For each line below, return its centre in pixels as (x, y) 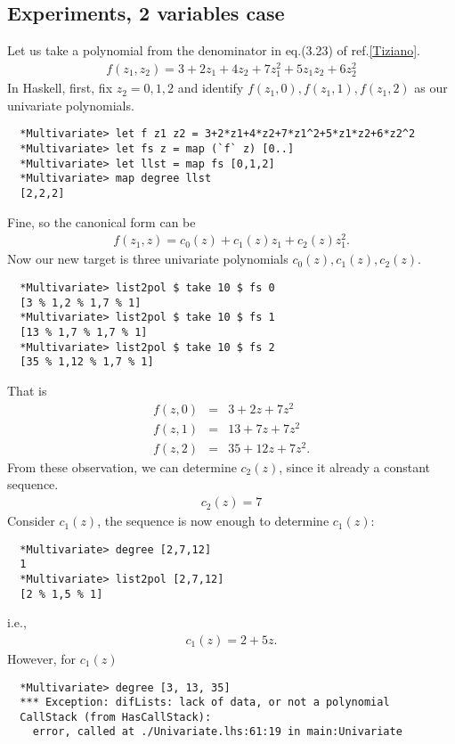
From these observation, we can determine (122, 466)
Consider (31, 521)
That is (27, 390)
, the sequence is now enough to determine (213, 521)
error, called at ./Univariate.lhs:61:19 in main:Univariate (217, 732)
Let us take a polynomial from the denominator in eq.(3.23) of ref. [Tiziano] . (214, 50)
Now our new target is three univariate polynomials (148, 259)
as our (431, 88)
